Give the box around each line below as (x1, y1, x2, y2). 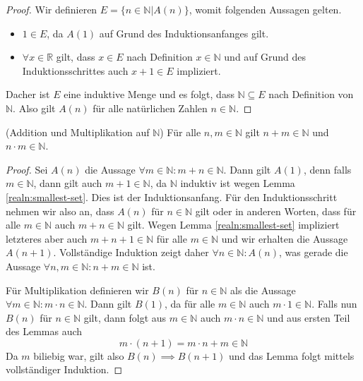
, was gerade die (278, 245, 348, 260)
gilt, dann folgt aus (83, 310, 167, 325)
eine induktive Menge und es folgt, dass (64, 87, 234, 102)
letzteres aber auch (6, 231, 88, 246)
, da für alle (165, 296, 215, 311)
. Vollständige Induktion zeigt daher (53, 245, 209, 260)
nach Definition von (268, 87, 354, 102)
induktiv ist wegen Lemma (180, 176, 295, 190)
